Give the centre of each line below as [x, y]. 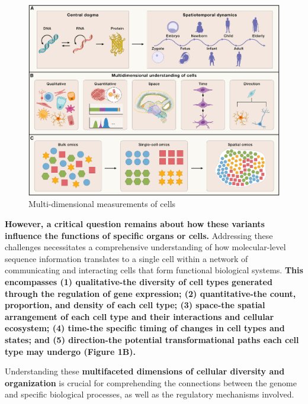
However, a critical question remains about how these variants [135, 224]
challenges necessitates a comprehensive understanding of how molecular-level [145, 247]
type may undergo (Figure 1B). [70, 351]
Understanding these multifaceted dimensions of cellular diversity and [145, 371]
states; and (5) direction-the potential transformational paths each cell [152, 339]
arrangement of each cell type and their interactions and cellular [139, 316]
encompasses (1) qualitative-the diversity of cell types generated [139, 282]
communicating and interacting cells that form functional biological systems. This [154, 270]
